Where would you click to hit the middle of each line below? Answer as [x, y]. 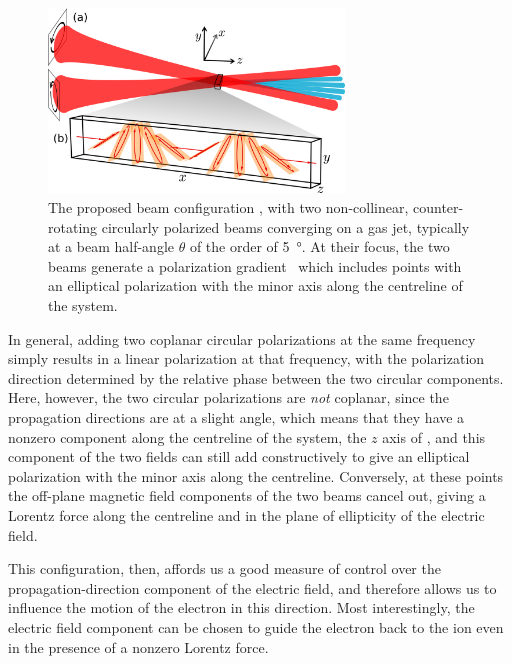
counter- [438, 207]
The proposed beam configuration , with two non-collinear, [228, 207]
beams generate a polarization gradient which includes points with [255, 265]
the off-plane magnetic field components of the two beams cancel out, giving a [247, 495]
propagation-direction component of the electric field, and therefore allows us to [252, 587]
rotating [73, 226]
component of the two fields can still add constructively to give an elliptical [239, 456]
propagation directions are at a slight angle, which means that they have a [236, 417]
